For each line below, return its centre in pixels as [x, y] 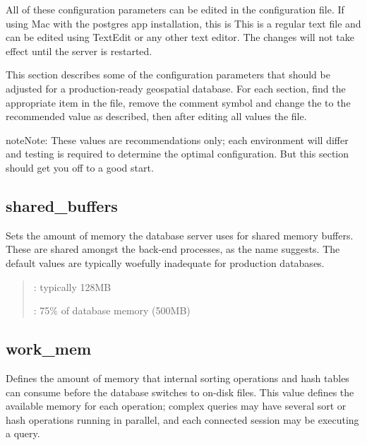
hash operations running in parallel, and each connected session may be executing [182, 419]
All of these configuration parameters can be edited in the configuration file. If [175, 9]
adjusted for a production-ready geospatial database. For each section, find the [176, 88]
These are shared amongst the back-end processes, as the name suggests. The [173, 249]
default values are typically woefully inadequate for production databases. [165, 262]
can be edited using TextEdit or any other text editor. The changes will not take [180, 37]
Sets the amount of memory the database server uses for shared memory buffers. [180, 235]
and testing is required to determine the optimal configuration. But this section [178, 154]
